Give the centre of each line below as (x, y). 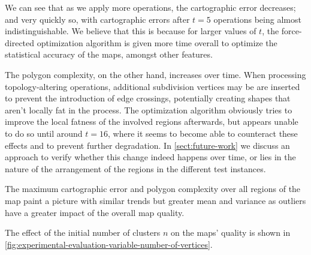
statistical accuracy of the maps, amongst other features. (109, 54)
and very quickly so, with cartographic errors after (97, 19)
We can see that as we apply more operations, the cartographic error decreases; (150, 7)
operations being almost (257, 19)
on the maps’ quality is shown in (230, 232)
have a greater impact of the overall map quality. (95, 212)
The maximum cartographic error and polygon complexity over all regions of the (153, 189)
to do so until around (44, 133)
